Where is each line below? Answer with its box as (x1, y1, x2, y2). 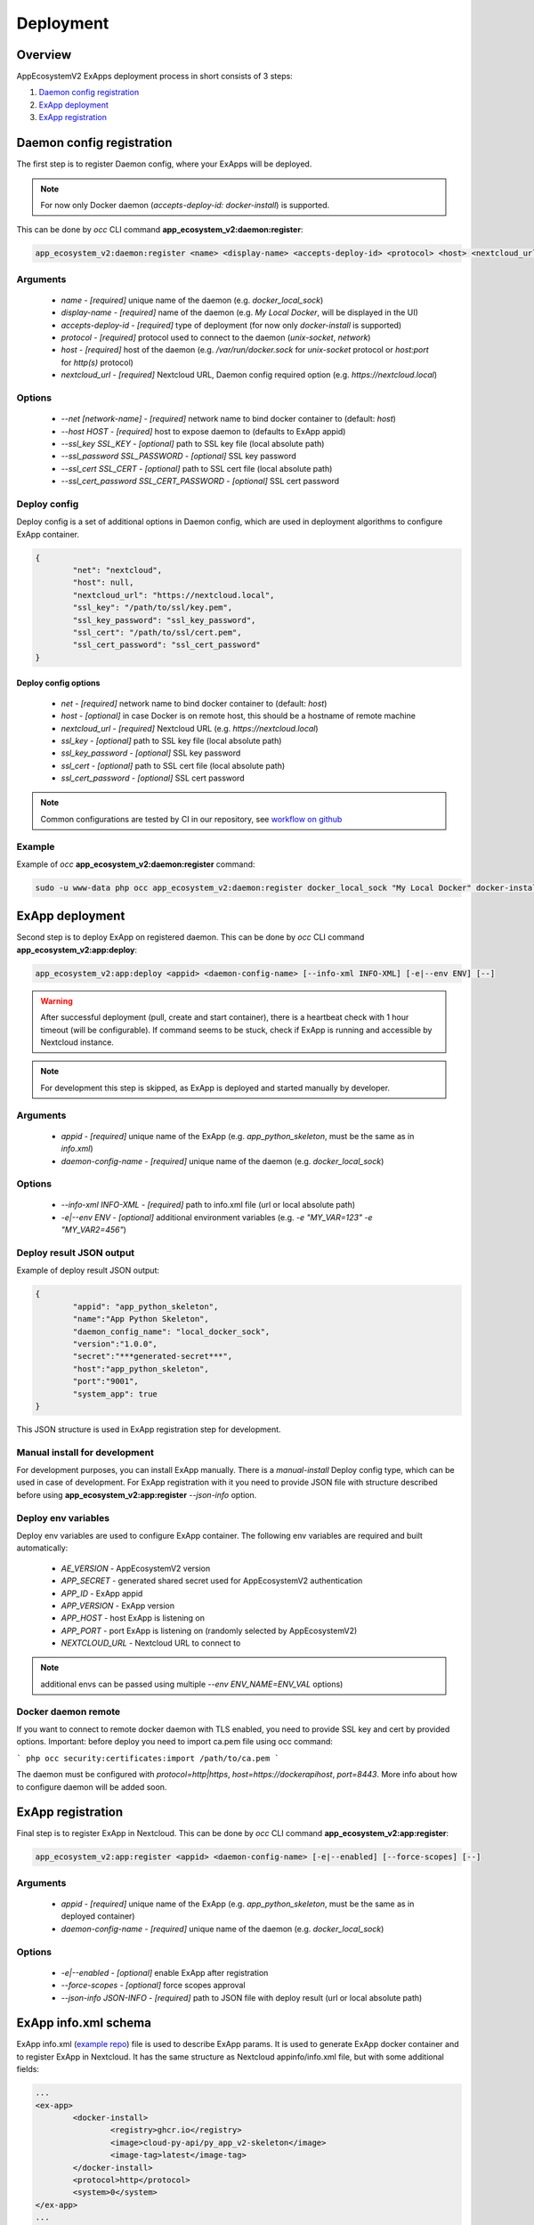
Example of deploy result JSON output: (16, 1265, 160, 1276)
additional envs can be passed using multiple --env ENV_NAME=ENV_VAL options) (40, 1679, 344, 1689)
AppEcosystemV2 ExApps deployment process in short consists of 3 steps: (16, 71, 293, 82)
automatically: (16, 1542, 69, 1553)
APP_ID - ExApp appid (61, 1588, 143, 1598)
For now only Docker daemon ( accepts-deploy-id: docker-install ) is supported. (40, 199, 330, 210)
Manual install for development (16, 1446, 155, 1459)
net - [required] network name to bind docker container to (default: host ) (61, 698, 328, 708)
